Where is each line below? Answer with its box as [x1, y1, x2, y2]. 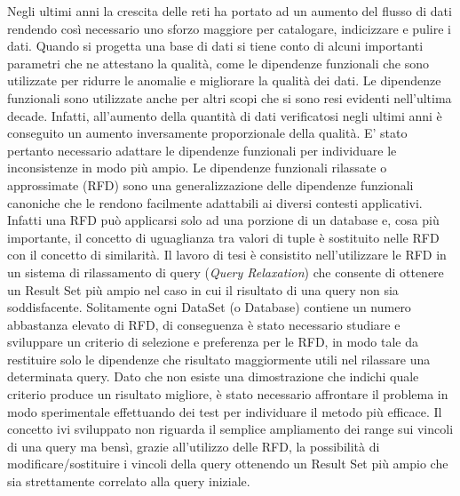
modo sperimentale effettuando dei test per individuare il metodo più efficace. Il [7, 402, 442, 420]
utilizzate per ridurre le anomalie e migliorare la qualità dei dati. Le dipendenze [7, 71, 441, 90]
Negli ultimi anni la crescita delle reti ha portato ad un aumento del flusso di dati [7, 2, 452, 20]
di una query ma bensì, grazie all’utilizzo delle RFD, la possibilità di [7, 436, 380, 455]
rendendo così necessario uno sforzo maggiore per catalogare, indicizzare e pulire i [7, 19, 451, 37]
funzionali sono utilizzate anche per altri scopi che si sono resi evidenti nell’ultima [7, 88, 452, 107]
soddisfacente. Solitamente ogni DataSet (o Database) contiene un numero [7, 298, 411, 316]
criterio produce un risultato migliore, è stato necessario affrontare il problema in [7, 385, 448, 404]
